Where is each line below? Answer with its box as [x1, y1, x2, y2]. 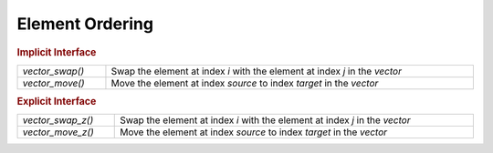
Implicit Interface [16, 46, 97, 58]
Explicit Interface [16, 96, 97, 108]
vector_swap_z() [22, 114, 94, 127]
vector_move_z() [22, 126, 95, 138]
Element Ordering [16, 14, 154, 34]
